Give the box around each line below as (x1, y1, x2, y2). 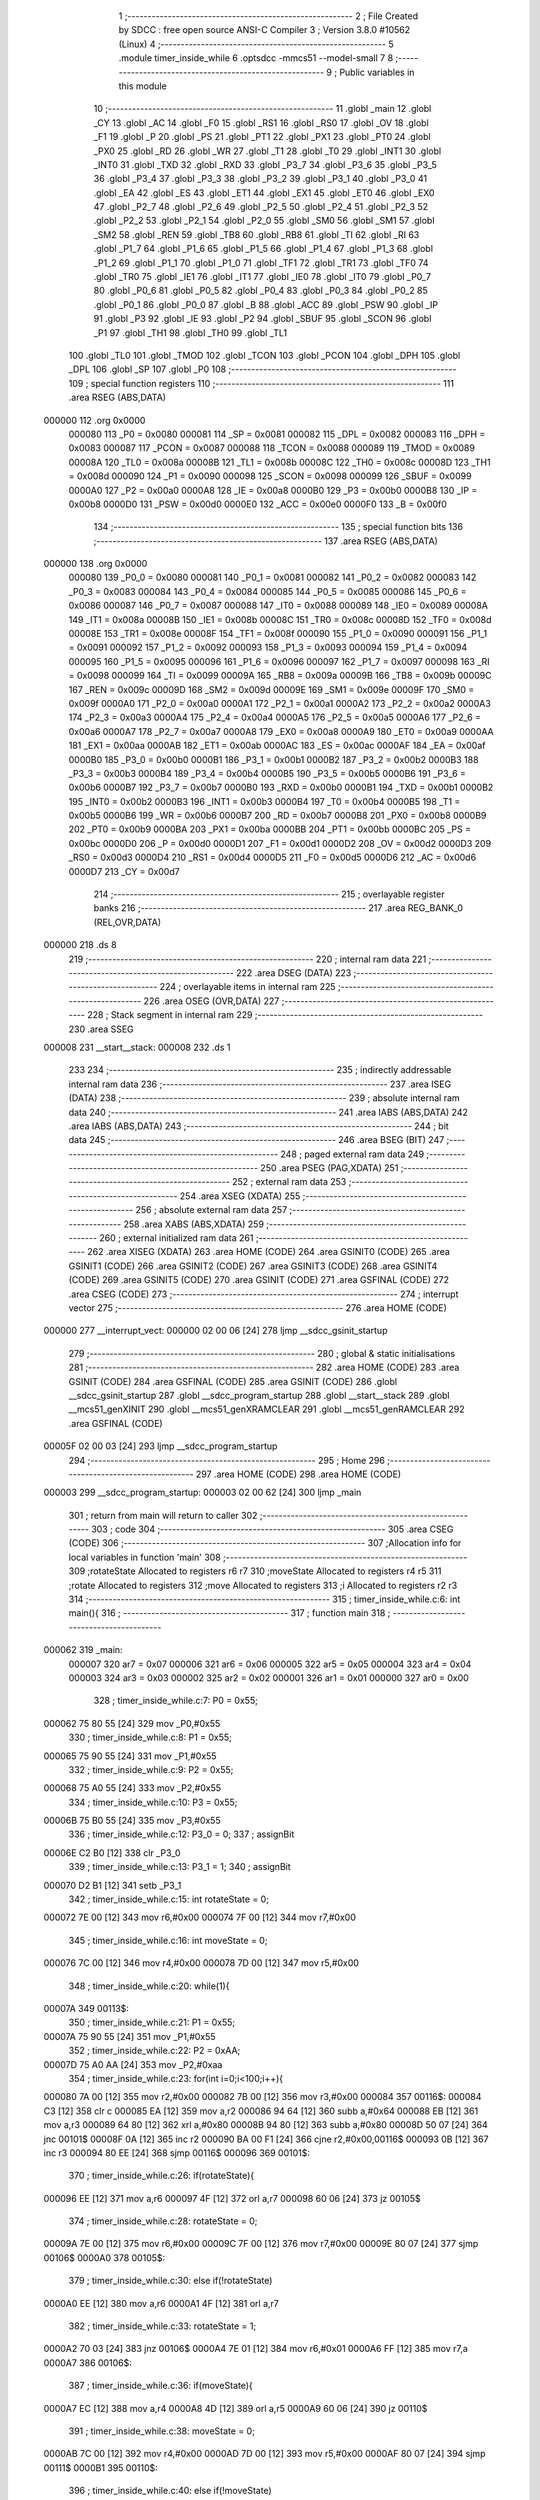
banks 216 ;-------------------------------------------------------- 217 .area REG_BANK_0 (93, 902, 464, 914)
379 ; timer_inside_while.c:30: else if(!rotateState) (68, 2275, 273, 2287)
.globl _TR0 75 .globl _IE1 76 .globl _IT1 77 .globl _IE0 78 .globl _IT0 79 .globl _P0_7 (93, 271, 432, 283)
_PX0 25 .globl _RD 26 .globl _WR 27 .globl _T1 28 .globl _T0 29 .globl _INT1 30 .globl (93, 145, 442, 157)
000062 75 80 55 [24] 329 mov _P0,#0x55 (43, 1717, 221, 1729)
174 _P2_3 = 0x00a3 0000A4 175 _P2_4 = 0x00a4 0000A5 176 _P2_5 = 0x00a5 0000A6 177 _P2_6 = (68, 711, 482, 724)
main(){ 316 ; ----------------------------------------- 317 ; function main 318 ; (68, 1607, 391, 1619)
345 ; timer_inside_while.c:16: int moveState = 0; (68, 1934, 268, 1946)
